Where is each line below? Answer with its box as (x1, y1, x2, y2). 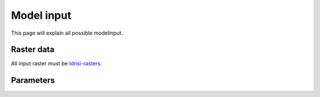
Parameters (11, 75, 55, 85)
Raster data (11, 45, 55, 55)
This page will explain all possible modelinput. (11, 29, 123, 36)
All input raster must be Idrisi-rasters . (11, 60, 103, 67)
